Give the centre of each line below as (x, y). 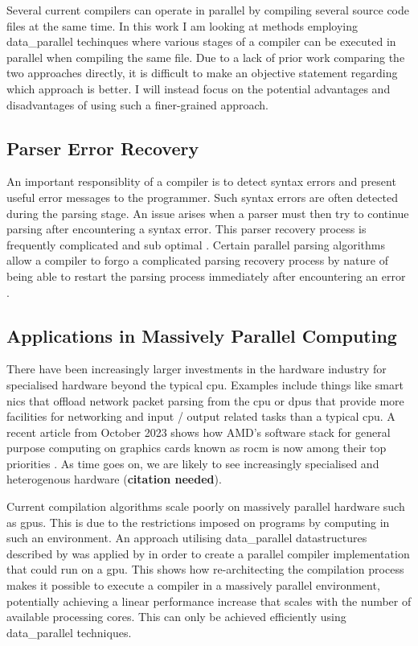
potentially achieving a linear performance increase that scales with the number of (209, 601)
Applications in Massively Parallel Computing (202, 335)
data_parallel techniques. (69, 632)
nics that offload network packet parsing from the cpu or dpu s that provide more (205, 400)
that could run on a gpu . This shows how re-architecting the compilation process (205, 569)
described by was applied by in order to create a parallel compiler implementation (208, 553)
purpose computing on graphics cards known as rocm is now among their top (197, 448)
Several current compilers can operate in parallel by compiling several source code (208, 10)
